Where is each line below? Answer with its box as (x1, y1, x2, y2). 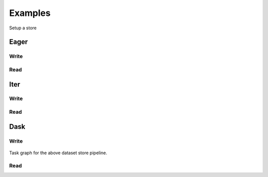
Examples (9, 7, 51, 18)
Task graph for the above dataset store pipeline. (9, 150, 108, 156)
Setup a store (9, 25, 37, 31)
